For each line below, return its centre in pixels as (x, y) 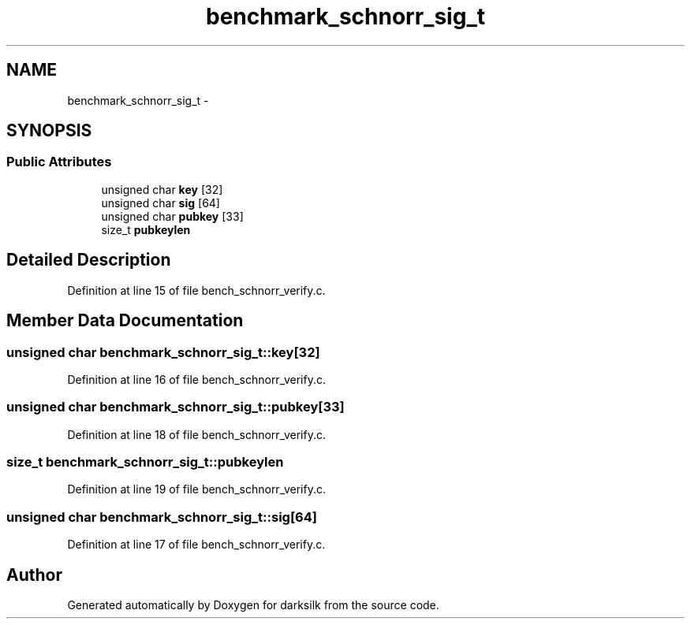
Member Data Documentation (125, 321)
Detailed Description (89, 260)
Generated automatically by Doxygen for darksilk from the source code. (253, 605)
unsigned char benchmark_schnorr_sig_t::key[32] (163, 352)
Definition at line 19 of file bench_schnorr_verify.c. (196, 489)
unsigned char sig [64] (161, 203)
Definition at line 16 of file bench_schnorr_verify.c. (196, 379)
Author (34, 575)
